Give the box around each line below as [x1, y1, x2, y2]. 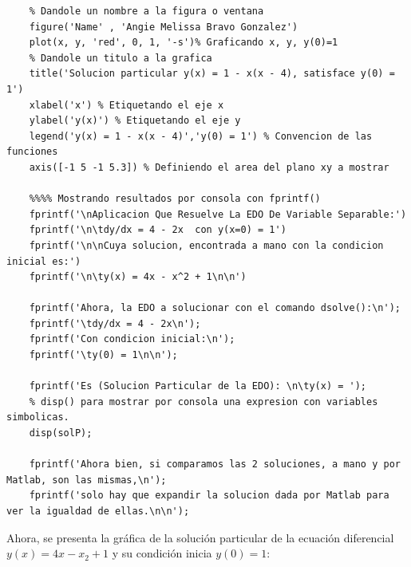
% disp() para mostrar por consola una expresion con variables [29, 396, 378, 408]
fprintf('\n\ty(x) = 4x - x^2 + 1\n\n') [29, 271, 247, 283]
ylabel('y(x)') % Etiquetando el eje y [29, 115, 241, 127]
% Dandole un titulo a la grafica [29, 52, 212, 64]
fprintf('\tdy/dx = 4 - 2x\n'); [29, 317, 201, 329]
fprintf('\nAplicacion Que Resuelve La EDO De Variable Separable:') [29, 208, 407, 220]
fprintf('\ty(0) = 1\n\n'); [29, 349, 178, 361]
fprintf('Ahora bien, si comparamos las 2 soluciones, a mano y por [29, 459, 401, 471]
